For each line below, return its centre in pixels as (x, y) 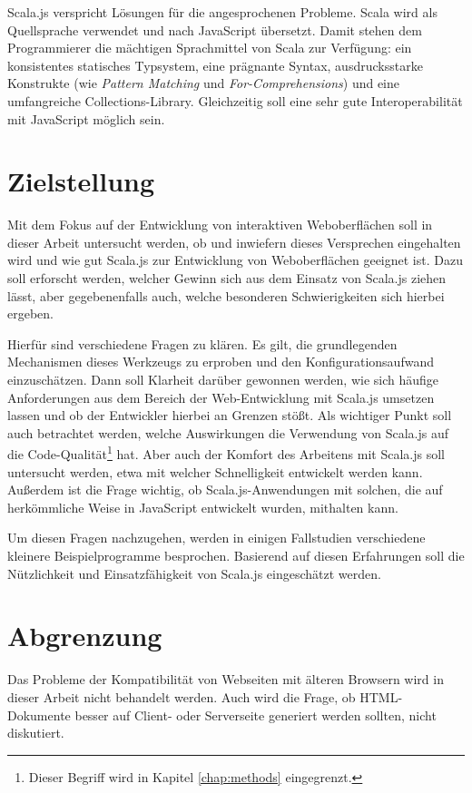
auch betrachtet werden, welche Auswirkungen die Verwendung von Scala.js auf (228, 432)
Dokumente (39, 715)
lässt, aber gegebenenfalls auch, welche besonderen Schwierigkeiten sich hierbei (226, 295)
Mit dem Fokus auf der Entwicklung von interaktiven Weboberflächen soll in (220, 225)
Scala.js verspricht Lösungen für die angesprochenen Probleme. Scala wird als (222, 12)
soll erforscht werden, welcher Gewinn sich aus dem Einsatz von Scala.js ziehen (227, 278)
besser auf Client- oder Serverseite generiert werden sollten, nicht (256, 715)
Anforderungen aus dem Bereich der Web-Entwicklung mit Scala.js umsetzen (221, 397)
